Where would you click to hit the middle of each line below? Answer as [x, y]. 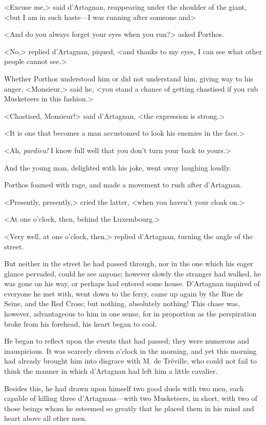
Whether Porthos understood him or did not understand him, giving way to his [129, 78]
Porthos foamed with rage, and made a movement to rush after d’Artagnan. [123, 185]
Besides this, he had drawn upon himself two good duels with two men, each [124, 388]
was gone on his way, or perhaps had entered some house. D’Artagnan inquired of [132, 283]
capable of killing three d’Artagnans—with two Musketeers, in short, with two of [131, 398]
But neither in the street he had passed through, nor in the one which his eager [129, 263]
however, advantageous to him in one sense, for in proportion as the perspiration [130, 314]
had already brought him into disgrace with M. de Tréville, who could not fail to [130, 361]
